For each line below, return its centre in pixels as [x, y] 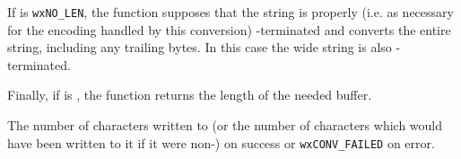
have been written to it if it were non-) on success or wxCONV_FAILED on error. [221, 142]
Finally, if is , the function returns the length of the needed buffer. [190, 95]
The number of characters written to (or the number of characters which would [225, 125]
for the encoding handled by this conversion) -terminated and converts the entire [229, 29]
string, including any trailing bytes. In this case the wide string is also [200, 47]
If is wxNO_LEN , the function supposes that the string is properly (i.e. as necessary [230, 12]
